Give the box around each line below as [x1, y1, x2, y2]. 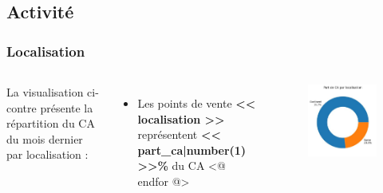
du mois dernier [6, 130, 83, 147]
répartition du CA [6, 115, 95, 132]
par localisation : [6, 146, 89, 163]
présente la [40, 99, 93, 116]
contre [6, 99, 37, 116]
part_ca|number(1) [137, 141, 247, 158]
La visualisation [6, 84, 84, 100]
